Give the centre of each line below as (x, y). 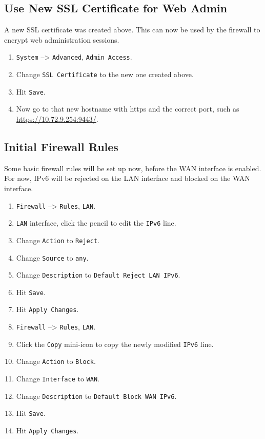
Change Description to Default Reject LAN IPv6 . (98, 275)
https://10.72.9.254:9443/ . (57, 118)
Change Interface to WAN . (58, 379)
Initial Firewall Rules (61, 146)
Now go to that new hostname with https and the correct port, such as (128, 109)
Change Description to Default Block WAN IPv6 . (96, 396)
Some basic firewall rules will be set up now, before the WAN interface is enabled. (133, 168)
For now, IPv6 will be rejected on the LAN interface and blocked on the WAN (127, 178)
